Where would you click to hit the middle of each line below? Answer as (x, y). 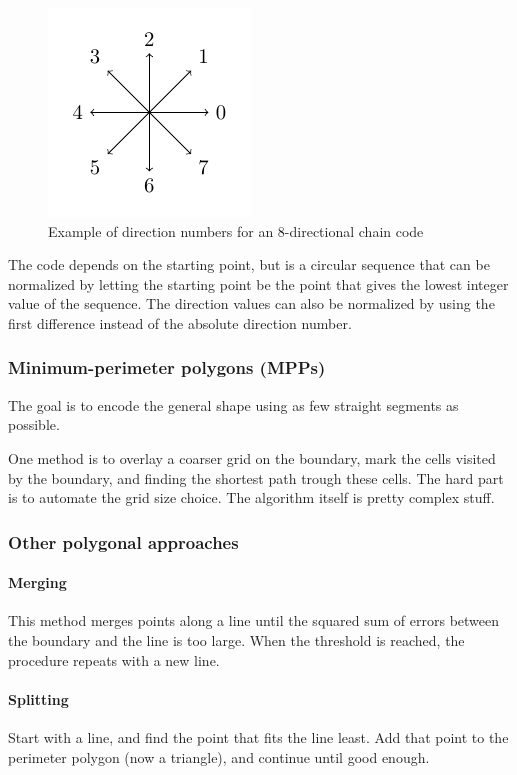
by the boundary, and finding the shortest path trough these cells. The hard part (256, 477)
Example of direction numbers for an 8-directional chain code (236, 230)
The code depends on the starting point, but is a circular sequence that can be (249, 264)
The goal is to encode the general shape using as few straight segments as (233, 404)
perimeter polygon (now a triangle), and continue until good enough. (219, 756)
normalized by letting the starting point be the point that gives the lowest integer (258, 283)
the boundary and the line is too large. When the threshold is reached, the (236, 639)
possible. (34, 424)
